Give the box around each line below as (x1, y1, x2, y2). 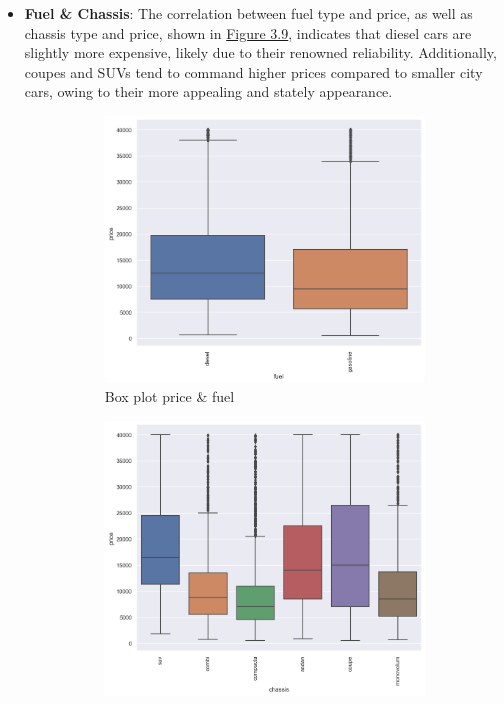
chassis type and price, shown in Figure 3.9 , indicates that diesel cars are (24, 22, 472, 43)
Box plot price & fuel (104, 386, 235, 407)
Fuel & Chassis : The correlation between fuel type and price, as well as (24, 3, 473, 23)
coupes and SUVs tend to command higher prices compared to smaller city (24, 61, 483, 82)
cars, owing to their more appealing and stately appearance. (24, 81, 393, 102)
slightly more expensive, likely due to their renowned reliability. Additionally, (24, 42, 497, 63)
